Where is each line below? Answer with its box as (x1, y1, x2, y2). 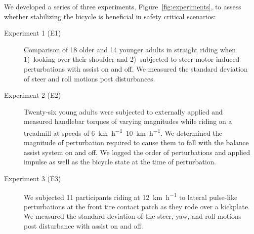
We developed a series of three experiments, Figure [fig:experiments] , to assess (4, 1, 241, 11)
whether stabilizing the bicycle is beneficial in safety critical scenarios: (4, 11, 216, 21)
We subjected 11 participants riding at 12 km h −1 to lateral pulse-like (24, 190, 238, 202)
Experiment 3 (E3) (4, 173, 61, 183)
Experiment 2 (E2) (4, 90, 61, 100)
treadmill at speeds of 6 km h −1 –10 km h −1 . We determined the (24, 126, 222, 138)
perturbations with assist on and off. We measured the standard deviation (24, 63, 248, 74)
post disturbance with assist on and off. (24, 221, 143, 231)
